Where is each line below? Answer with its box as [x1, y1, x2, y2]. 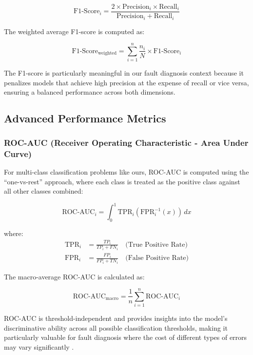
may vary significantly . [4, 342, 74, 352]
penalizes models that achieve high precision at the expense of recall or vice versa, [4, 77, 249, 87]
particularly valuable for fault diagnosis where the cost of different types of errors [4, 332, 247, 342]
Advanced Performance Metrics [4, 111, 166, 126]
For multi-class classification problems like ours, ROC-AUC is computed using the [4, 166, 249, 177]
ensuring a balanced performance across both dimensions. [4, 87, 175, 97]
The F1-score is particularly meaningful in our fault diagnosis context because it [4, 68, 244, 78]
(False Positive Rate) [125, 255, 189, 262]
